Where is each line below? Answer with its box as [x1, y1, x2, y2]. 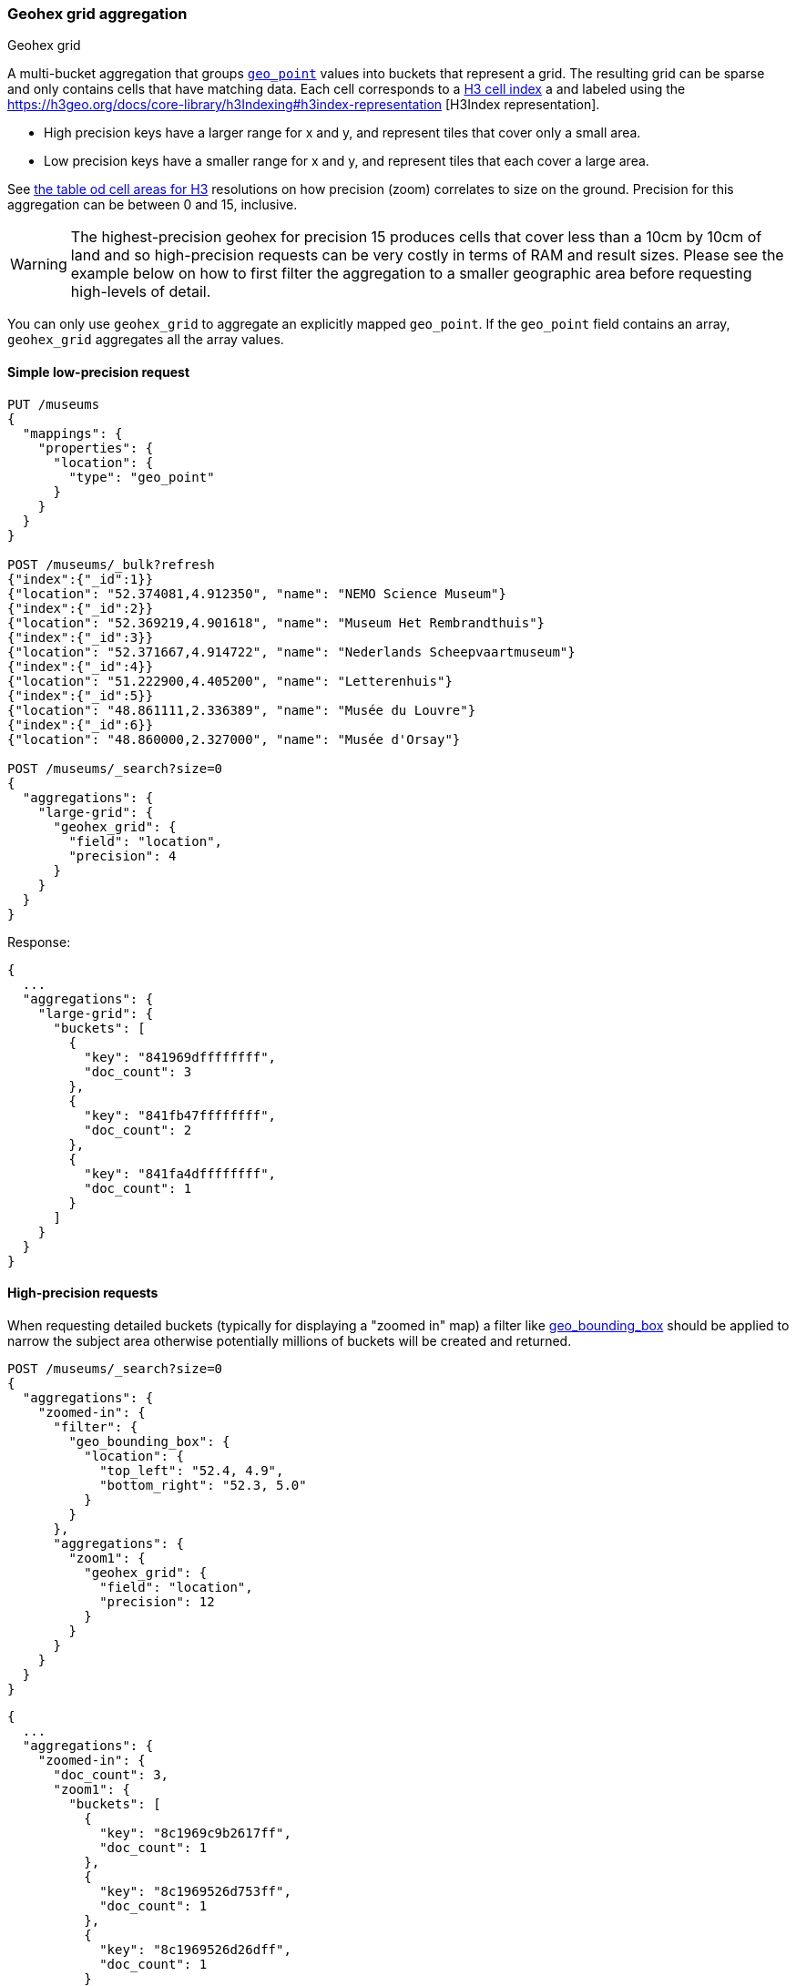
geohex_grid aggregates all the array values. [7, 331, 284, 348]
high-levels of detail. [70, 282, 211, 301]
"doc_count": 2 [84, 1122, 192, 1137]
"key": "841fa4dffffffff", [84, 1166, 277, 1181]
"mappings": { [22, 425, 123, 441]
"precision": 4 [68, 848, 177, 863]
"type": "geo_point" [68, 469, 215, 484]
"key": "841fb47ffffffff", [84, 1107, 277, 1123]
